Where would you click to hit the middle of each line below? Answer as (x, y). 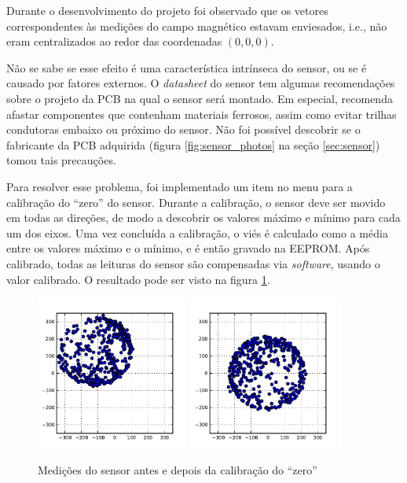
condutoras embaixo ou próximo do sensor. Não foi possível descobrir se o (183, 129)
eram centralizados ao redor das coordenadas (114, 41)
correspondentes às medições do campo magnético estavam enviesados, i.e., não (197, 26)
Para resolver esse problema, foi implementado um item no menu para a (180, 186)
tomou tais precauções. (61, 160)
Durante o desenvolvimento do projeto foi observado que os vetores (167, 10)
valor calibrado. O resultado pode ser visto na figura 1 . (138, 279)
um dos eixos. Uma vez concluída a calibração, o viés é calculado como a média (197, 232)
